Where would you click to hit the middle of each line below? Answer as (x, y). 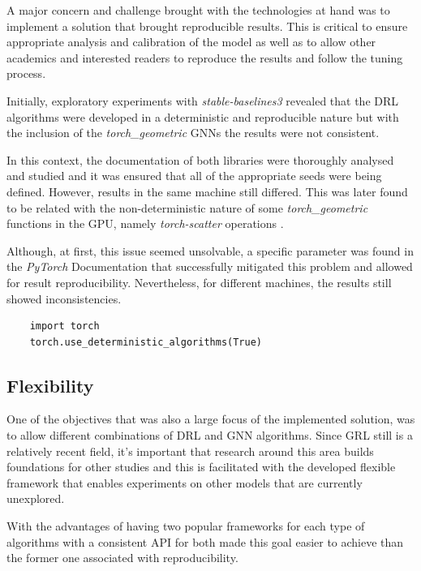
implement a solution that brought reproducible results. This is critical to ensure (207, 26)
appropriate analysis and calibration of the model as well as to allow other (191, 42)
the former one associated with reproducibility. (122, 558)
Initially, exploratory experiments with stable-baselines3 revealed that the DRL (203, 100)
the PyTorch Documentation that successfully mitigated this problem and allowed (210, 266)
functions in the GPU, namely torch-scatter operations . (145, 223)
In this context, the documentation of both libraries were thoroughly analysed (200, 159)
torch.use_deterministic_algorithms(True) (146, 342)
